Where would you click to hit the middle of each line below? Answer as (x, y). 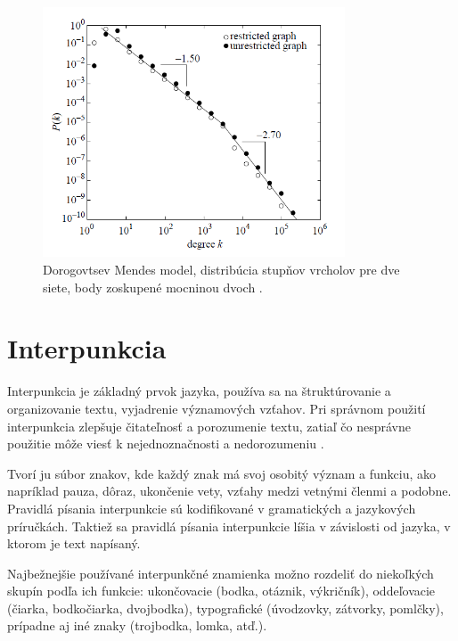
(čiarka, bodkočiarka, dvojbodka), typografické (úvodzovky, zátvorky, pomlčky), (225, 608)
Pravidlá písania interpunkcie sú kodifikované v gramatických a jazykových (212, 508)
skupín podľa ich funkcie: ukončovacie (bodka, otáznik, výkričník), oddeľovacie (221, 591)
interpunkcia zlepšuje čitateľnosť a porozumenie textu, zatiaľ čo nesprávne (209, 426)
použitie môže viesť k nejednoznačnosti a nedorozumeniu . (166, 444)
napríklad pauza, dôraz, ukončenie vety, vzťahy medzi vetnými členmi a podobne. (229, 491)
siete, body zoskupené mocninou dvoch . (153, 287)
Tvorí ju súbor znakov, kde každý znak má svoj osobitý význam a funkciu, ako (221, 473)
